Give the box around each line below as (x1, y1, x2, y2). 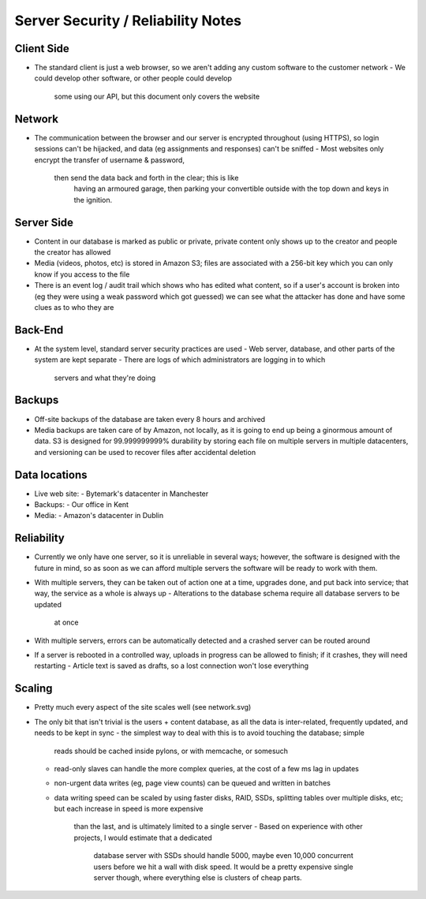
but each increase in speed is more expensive (54, 804, 204, 814)
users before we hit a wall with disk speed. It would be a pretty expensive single (93, 862, 354, 871)
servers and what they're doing (54, 373, 156, 382)
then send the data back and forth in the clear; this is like (54, 173, 239, 182)
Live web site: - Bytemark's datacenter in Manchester (34, 489, 209, 498)
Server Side (14, 215, 74, 229)
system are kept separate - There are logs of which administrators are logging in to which (34, 355, 326, 364)
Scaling (14, 682, 53, 696)
